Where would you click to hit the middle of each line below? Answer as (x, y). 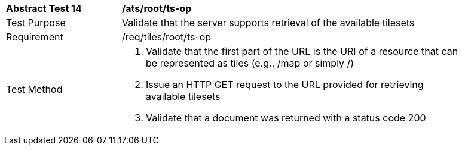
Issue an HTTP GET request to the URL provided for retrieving (285, 85)
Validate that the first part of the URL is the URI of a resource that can (302, 51)
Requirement (35, 37)
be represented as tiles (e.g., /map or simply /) (250, 63)
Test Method (34, 89)
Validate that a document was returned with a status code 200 (286, 118)
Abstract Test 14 (44, 8)
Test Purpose (36, 23)
